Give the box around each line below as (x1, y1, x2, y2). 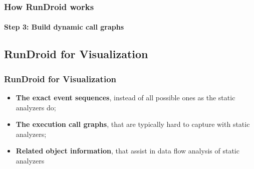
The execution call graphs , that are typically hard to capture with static (16, 119, 250, 129)
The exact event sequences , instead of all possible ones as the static (16, 92, 235, 103)
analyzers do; (16, 102, 56, 112)
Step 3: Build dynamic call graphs (4, 22, 124, 32)
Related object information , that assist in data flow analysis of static (16, 145, 239, 156)
